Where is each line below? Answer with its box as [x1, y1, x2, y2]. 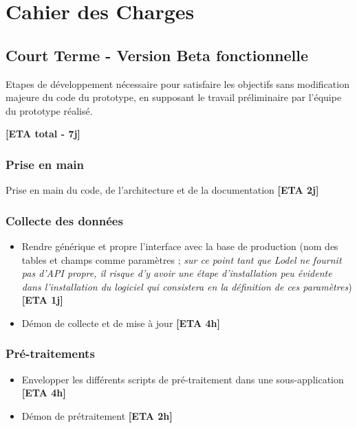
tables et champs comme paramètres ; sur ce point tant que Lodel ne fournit [21, 252, 342, 267]
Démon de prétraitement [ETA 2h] [21, 408, 173, 423]
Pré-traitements [6, 345, 95, 362]
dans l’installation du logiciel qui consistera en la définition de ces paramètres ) [21, 279, 352, 293]
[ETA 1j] [21, 293, 63, 307]
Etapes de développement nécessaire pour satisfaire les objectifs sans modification [6, 76, 349, 91]
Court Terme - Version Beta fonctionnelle [6, 44, 309, 65]
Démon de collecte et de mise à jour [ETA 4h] [21, 315, 220, 330]
